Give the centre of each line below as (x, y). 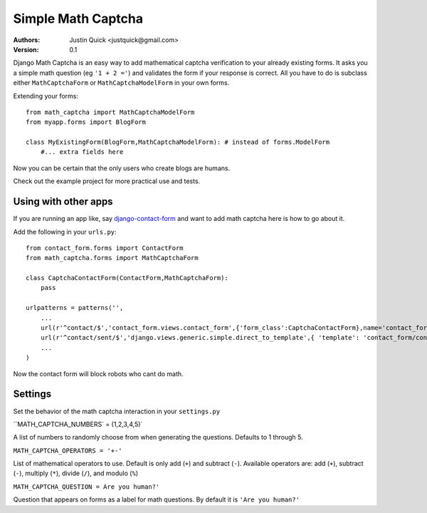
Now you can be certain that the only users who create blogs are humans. (122, 168)
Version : (26, 49)
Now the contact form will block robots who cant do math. (99, 373)
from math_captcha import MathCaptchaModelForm (110, 112)
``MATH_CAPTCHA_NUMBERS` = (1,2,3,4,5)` (78, 424)
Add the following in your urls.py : (65, 232)
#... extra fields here (82, 152)
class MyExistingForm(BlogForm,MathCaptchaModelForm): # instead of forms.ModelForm (178, 142)
